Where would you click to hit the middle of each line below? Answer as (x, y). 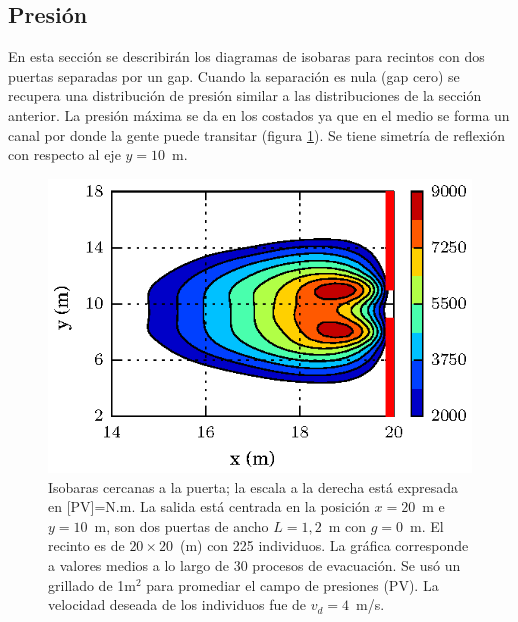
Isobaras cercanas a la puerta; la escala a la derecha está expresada (253, 486)
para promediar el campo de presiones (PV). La (292, 584)
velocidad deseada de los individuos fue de (177, 604)
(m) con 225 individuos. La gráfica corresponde (324, 545)
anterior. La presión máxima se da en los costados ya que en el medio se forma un (259, 114)
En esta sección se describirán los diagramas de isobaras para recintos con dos (246, 56)
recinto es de (86, 545)
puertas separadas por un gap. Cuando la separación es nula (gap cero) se (234, 75)
